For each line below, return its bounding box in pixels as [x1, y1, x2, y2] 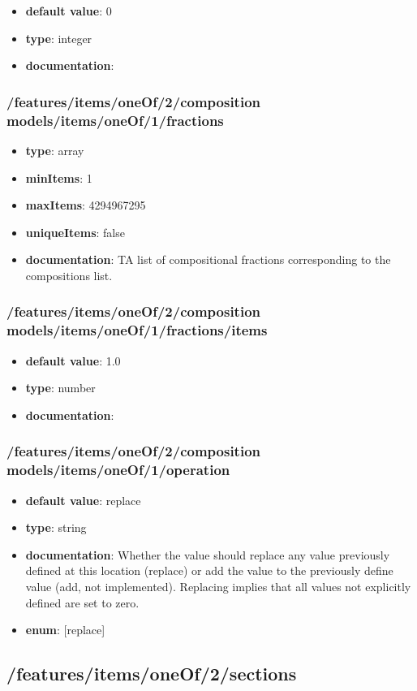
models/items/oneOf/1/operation [6, 460, 230, 480]
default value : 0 [25, 2, 112, 19]
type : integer [25, 29, 92, 46]
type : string [25, 519, 87, 536]
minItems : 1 [25, 169, 92, 186]
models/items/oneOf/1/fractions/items [6, 320, 268, 340]
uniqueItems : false [25, 223, 125, 240]
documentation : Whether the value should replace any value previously [25, 546, 390, 563]
